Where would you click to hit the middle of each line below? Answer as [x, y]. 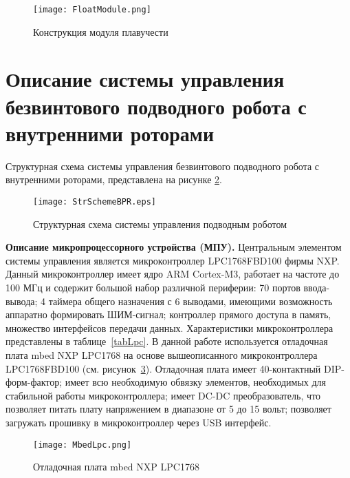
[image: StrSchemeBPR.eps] [95, 201]
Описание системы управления [145, 79]
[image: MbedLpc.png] [83, 445]
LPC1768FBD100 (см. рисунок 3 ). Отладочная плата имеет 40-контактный [163, 368]
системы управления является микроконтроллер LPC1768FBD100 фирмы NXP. [173, 260]
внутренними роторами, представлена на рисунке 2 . [114, 179]
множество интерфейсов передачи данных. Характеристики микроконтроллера [169, 328]
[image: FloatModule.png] [92, 10]
